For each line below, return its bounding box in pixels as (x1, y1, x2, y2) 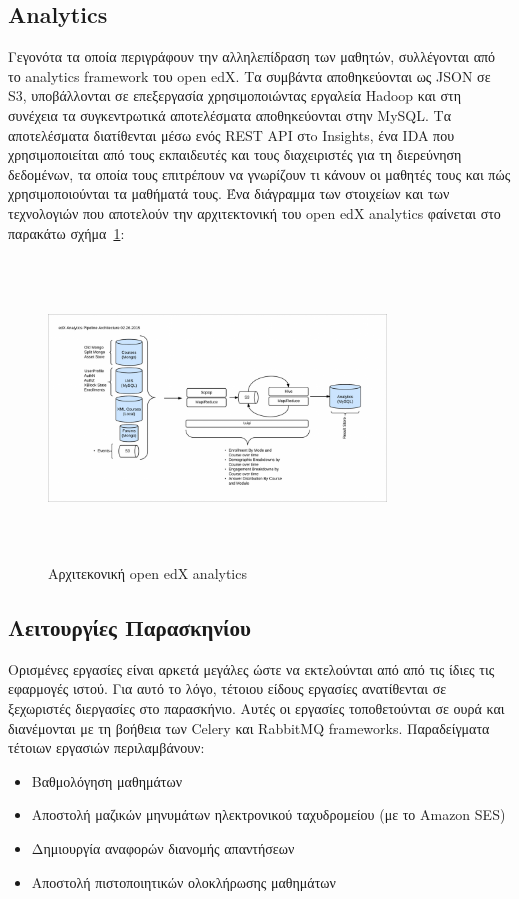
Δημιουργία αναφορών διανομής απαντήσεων (31, 838, 295, 859)
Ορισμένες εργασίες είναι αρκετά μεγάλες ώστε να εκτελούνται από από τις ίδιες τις (8, 658, 495, 679)
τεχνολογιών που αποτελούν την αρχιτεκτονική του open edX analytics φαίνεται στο (8, 202, 501, 223)
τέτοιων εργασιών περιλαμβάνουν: (8, 737, 205, 758)
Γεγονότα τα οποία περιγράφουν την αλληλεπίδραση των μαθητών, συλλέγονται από (8, 46, 496, 67)
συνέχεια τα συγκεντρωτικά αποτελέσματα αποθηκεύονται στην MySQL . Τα (8, 104, 451, 125)
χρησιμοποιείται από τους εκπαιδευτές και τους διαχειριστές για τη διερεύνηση (8, 144, 462, 165)
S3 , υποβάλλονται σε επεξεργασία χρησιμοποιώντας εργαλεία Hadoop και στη (8, 85, 461, 106)
